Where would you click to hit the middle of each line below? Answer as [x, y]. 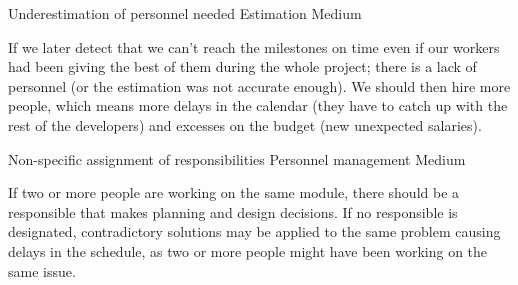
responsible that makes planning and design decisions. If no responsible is [233, 211]
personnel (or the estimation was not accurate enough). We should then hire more [259, 85]
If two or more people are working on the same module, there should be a [234, 192]
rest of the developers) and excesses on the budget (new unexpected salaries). [245, 124]
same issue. [42, 270]
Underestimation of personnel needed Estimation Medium [185, 13]
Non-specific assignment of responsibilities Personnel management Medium [237, 158]
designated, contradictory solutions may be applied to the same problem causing [254, 231]
